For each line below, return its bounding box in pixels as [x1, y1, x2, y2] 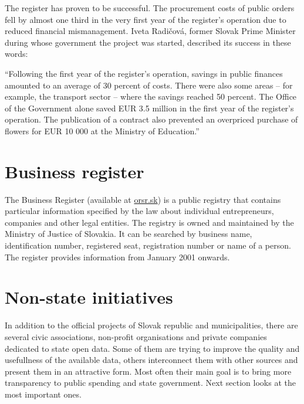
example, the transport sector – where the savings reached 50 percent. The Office [5, 90, 297, 103]
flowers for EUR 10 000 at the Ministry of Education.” [5, 124, 200, 137]
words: [5, 47, 28, 60]
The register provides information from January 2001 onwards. [5, 250, 230, 263]
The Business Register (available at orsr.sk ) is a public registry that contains [5, 193, 281, 205]
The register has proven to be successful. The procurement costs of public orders [5, 2, 295, 13]
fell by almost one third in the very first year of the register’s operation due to [5, 13, 286, 25]
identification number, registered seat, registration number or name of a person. [5, 239, 291, 252]
